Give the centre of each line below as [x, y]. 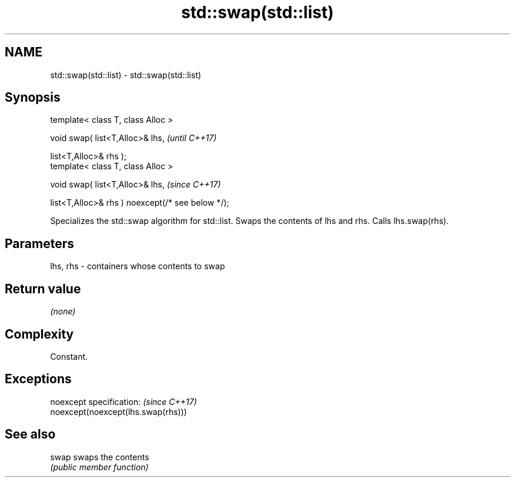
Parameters [39, 243]
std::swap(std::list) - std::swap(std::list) [126, 75]
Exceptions [38, 379]
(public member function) [99, 467]
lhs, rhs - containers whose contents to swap [138, 266]
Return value [43, 289]
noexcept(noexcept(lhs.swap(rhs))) [118, 411]
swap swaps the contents [100, 457]
